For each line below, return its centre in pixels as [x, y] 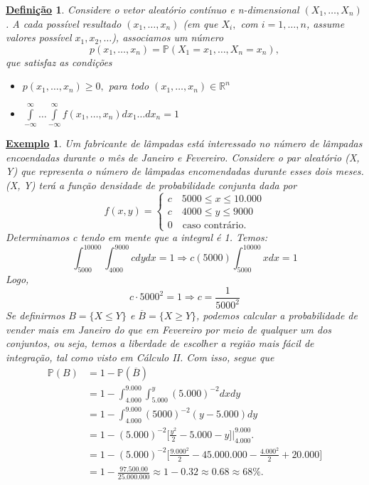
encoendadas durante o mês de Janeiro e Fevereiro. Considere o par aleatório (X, [183, 157]
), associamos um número [168, 37]
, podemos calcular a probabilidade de [277, 315]
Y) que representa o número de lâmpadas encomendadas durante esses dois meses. [185, 171]
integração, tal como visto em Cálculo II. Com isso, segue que [140, 357]
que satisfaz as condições [59, 62]
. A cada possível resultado [64, 23]
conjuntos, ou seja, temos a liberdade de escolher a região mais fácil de [160, 343]
